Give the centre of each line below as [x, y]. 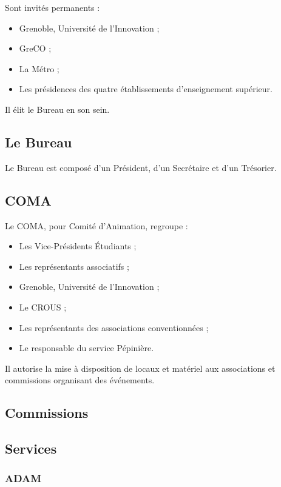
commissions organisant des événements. [80, 380]
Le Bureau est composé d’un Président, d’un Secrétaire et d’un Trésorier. [141, 167]
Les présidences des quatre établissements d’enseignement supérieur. [146, 89]
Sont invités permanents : [52, 7]
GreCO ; [35, 48]
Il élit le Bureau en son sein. [57, 109]
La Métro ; [39, 68]
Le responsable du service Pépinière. [86, 348]
